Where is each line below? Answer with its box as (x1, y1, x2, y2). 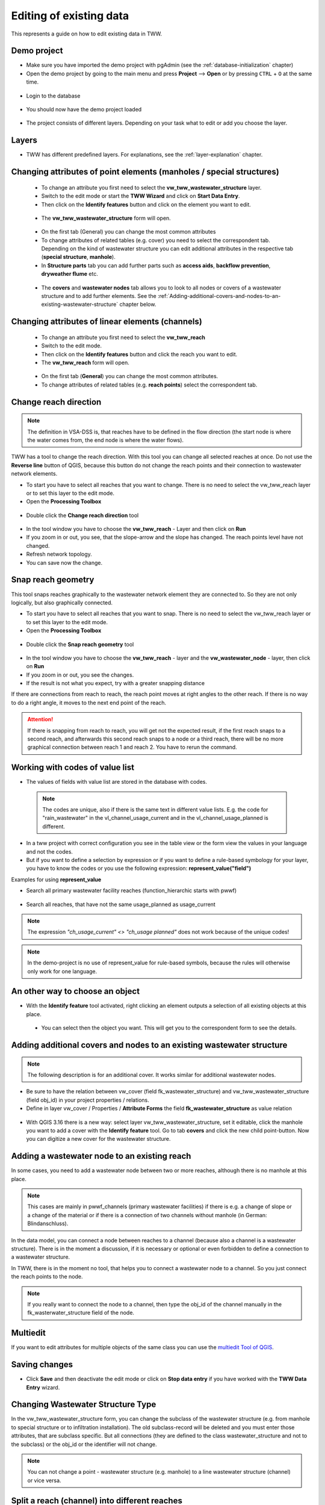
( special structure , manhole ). (41, 253, 116, 261)
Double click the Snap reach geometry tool (26, 641, 134, 648)
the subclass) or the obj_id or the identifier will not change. (11, 1441, 157, 1448)
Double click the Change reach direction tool (26, 512, 139, 519)
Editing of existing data (11, 9, 129, 22)
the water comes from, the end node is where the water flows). (27, 436, 184, 444)
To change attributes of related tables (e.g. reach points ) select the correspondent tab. (41, 381, 258, 388)
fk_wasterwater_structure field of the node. (27, 1309, 135, 1317)
